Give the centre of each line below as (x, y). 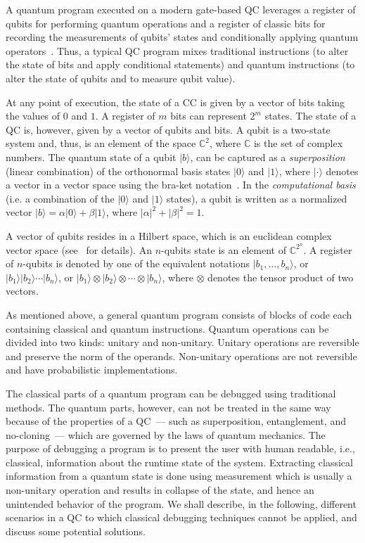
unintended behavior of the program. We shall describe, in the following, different (181, 503)
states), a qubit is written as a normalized (257, 198)
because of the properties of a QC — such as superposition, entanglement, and (176, 421)
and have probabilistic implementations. (92, 370)
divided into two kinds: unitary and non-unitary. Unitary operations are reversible (182, 342)
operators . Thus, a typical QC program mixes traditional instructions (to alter (177, 50)
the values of (33, 116)
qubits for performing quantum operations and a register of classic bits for (166, 23)
